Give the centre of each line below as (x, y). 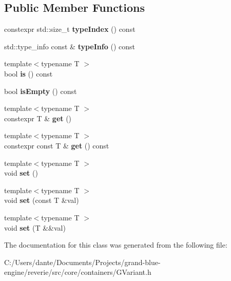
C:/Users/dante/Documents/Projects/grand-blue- (82, 262)
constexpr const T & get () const (57, 145)
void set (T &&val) (35, 227)
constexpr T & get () (38, 118)
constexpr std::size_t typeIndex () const (70, 29)
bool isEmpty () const (41, 91)
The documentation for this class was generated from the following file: (116, 245)
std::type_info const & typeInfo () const (70, 46)
